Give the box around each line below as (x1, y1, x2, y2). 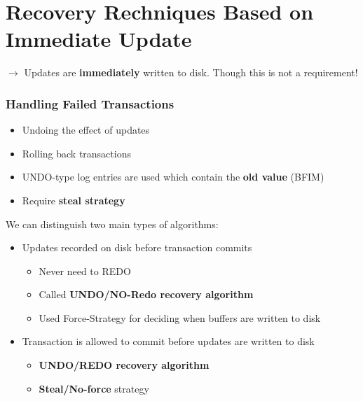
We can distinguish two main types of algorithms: (6, 216, 219, 231)
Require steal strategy (22, 192, 125, 207)
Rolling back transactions (22, 146, 131, 160)
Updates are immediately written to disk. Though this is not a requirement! (24, 65, 358, 80)
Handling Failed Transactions (6, 94, 174, 112)
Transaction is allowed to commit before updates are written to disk (22, 334, 315, 349)
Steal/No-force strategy (39, 381, 149, 395)
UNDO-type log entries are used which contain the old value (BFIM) (22, 169, 324, 184)
